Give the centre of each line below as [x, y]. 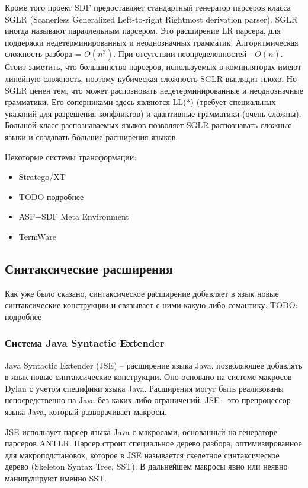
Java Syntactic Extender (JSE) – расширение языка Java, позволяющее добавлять [154, 365]
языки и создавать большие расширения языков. [92, 136]
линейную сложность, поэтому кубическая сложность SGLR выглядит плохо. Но [151, 78]
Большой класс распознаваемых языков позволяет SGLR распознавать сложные [148, 125]
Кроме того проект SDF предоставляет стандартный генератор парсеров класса [148, 7]
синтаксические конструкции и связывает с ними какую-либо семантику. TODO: [151, 305]
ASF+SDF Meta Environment [74, 216]
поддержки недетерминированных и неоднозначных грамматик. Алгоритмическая [152, 42]
